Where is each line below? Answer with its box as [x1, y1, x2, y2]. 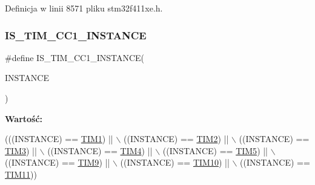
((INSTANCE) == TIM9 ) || [5, 156, 110, 169]
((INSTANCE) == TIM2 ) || [124, 132, 229, 145]
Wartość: [5, 112, 43, 125]
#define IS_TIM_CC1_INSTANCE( [5, 51, 145, 63]
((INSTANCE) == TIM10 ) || [120, 156, 230, 169]
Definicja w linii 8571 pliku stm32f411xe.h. [5, 2, 163, 14]
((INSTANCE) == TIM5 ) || [162, 144, 268, 157]
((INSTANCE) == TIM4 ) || [47, 144, 153, 157]
